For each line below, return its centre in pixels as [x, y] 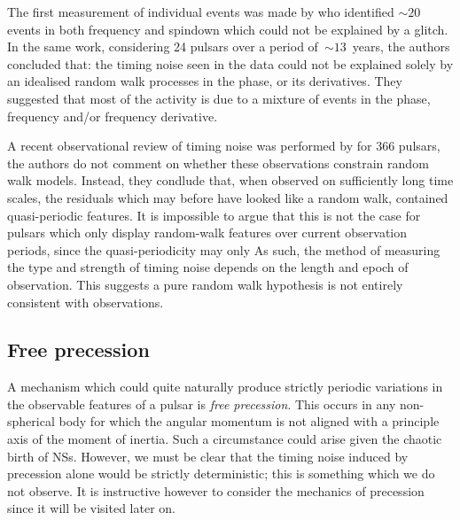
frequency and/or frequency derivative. [113, 116]
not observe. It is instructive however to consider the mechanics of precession [216, 490]
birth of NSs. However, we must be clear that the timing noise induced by [208, 456]
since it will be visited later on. [91, 508]
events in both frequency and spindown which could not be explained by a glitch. [228, 29]
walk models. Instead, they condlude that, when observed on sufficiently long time [230, 180]
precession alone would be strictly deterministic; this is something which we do [221, 473]
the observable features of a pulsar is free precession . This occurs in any [202, 404]
